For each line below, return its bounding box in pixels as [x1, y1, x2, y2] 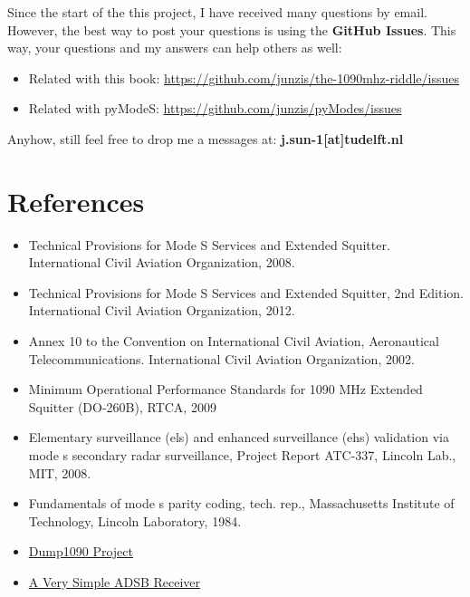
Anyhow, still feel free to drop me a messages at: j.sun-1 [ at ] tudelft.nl [7, 129, 404, 148]
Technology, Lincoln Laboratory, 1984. [28, 511, 242, 530]
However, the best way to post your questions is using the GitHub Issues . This [7, 20, 456, 39]
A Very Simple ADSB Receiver [28, 573, 201, 591]
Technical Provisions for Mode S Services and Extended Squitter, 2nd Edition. [28, 283, 464, 302]
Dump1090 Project [28, 542, 133, 561]
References [7, 182, 145, 219]
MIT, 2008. [28, 463, 91, 482]
